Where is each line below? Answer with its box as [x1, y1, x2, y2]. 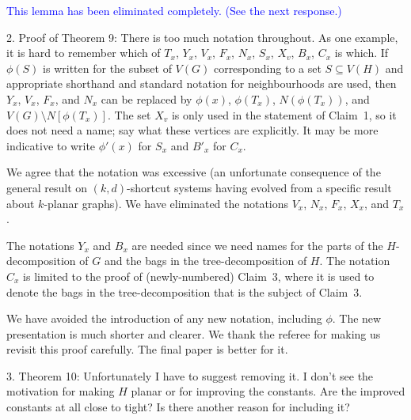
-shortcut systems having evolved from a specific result [127, 179, 392, 195]
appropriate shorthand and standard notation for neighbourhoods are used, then [6, 75, 397, 92]
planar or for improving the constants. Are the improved [131, 383, 405, 399]
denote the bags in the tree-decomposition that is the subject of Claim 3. [6, 283, 363, 300]
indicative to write [6, 137, 96, 153]
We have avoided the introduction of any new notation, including [6, 310, 322, 327]
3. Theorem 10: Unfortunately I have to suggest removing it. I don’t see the [6, 367, 374, 384]
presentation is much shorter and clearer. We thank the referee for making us [6, 325, 381, 342]
